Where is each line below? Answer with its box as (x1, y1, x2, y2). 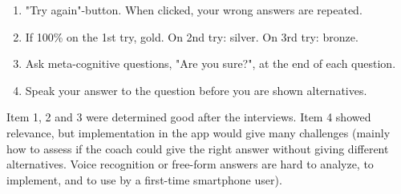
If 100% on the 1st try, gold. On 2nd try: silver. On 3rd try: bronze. (25, 28, 358, 45)
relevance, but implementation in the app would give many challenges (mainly (6, 124, 391, 141)
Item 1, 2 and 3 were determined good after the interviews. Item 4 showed (6, 109, 371, 125)
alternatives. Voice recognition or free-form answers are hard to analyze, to (6, 156, 374, 172)
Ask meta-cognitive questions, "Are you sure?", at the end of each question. (25, 55, 396, 72)
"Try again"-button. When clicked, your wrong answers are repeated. (25, 2, 363, 18)
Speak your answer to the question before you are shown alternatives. (25, 81, 367, 98)
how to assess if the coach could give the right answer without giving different (6, 140, 389, 156)
